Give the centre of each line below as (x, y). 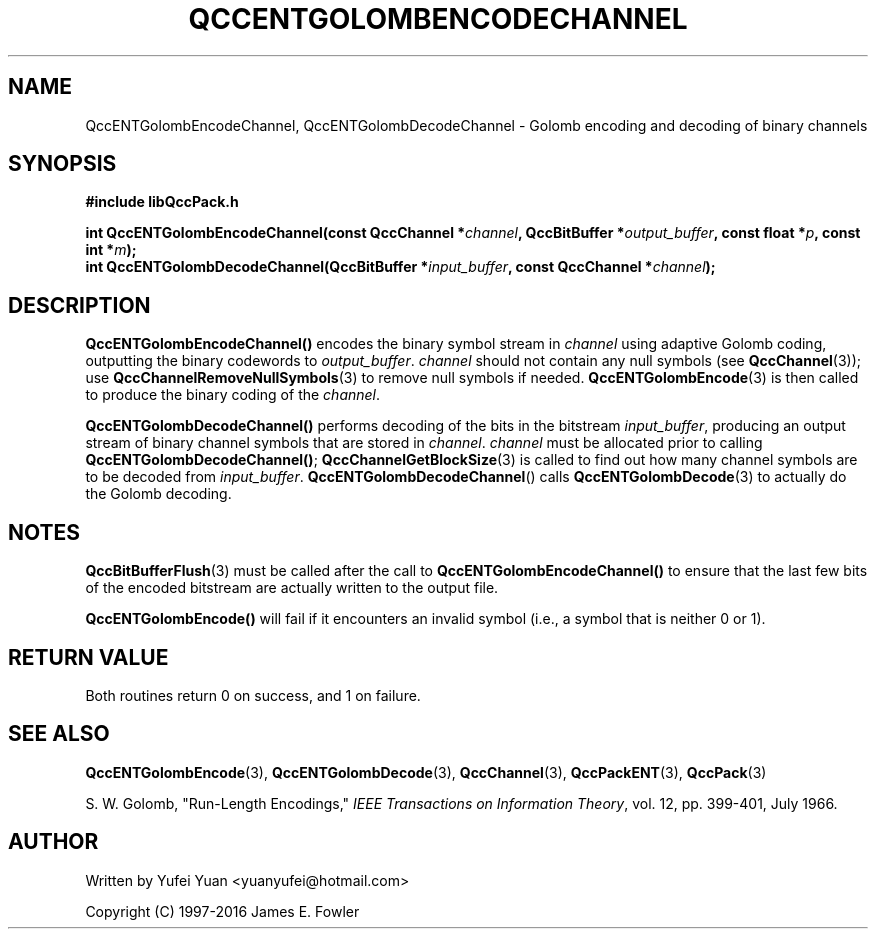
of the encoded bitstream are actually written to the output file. (292, 588)
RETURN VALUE (88, 657)
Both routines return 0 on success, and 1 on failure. (253, 695)
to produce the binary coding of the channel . (233, 395)
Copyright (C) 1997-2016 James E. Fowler (222, 911)
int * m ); (111, 250)
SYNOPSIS (62, 164)
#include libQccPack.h (162, 202)
